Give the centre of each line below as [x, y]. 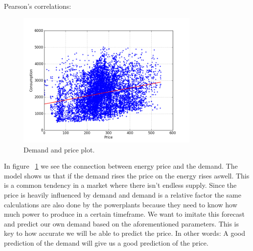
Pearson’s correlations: [38, 6]
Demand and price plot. [59, 149]
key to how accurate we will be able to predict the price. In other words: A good [125, 233]
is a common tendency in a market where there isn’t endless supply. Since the [120, 185]
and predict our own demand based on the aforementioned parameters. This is [122, 223]
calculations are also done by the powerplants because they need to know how [121, 204]
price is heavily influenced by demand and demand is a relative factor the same [123, 194]
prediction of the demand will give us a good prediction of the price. [106, 242]
